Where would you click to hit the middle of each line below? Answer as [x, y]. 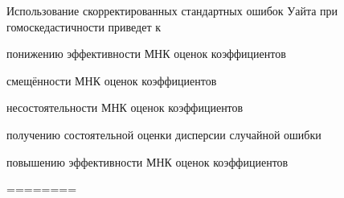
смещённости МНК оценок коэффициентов [112, 80]
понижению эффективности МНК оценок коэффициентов [146, 54]
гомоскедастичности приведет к [84, 26]
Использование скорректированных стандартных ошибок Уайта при [172, 10]
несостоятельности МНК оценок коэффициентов [125, 107]
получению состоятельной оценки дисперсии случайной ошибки [164, 134]
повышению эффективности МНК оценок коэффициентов [147, 161]
